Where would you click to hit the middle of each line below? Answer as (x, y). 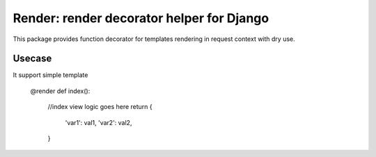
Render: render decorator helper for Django (141, 18)
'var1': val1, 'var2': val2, (99, 122)
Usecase (32, 59)
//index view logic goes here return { (100, 107)
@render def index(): (60, 91)
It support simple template (50, 75)
